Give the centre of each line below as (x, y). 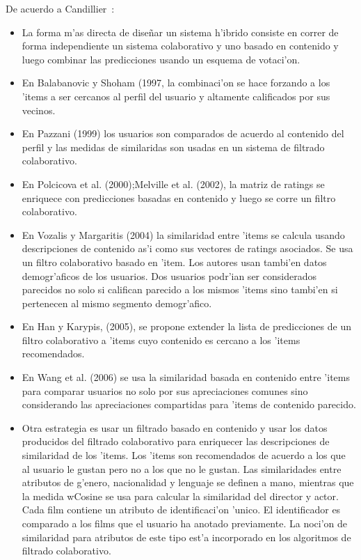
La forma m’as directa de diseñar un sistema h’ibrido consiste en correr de (180, 32)
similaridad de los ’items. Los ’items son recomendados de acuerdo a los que (184, 455)
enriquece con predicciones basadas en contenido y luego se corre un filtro (179, 197)
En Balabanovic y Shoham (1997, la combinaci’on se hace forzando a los (176, 83)
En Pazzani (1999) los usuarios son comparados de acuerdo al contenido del (183, 133)
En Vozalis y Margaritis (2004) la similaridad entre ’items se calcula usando (183, 234)
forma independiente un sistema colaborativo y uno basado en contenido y (180, 46)
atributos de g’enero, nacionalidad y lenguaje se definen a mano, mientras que (188, 482)
